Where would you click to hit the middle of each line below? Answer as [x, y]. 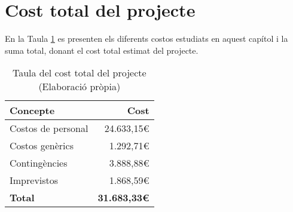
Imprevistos [34, 180]
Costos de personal [49, 128]
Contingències [39, 163]
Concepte [32, 110]
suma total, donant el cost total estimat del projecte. [102, 50]
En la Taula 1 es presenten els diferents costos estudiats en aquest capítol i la [146, 39]
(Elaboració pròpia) [80, 87]
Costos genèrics [42, 146]
